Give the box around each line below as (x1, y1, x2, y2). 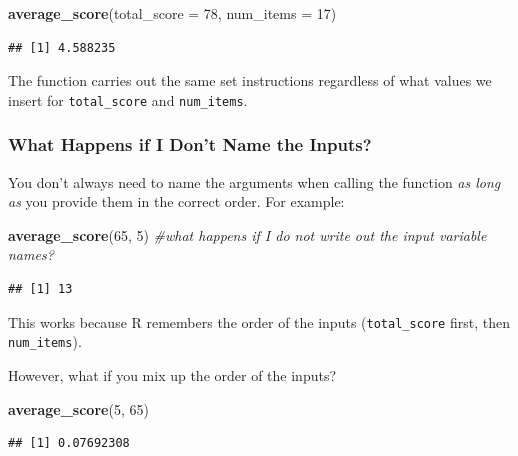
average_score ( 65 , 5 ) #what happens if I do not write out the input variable (8, 224, 487, 245)
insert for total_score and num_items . (8, 89, 248, 110)
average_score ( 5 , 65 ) (8, 398, 149, 419)
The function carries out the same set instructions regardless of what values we (8, 70, 492, 91)
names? (8, 244, 54, 265)
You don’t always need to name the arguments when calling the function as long (8, 171, 501, 192)
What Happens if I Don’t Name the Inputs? (8, 132, 372, 157)
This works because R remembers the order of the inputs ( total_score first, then (8, 311, 510, 332)
